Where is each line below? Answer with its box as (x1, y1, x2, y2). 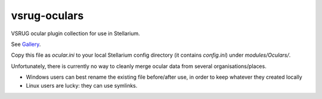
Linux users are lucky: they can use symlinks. (26, 82, 138, 89)
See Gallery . (11, 41, 41, 48)
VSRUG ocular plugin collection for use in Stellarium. (11, 30, 140, 37)
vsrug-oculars (11, 9, 84, 22)
